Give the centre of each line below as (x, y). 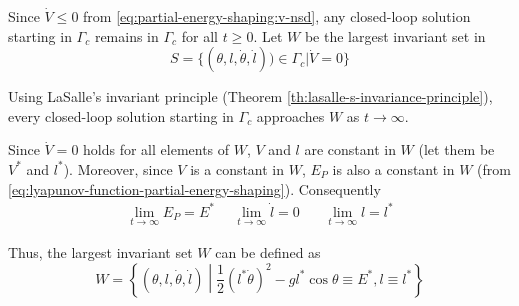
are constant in (350, 149)
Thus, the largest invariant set (100, 251)
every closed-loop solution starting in (121, 115)
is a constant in (237, 168)
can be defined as (268, 251)
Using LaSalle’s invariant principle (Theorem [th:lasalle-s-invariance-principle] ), (250, 96)
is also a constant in (393, 168)
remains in (126, 35)
